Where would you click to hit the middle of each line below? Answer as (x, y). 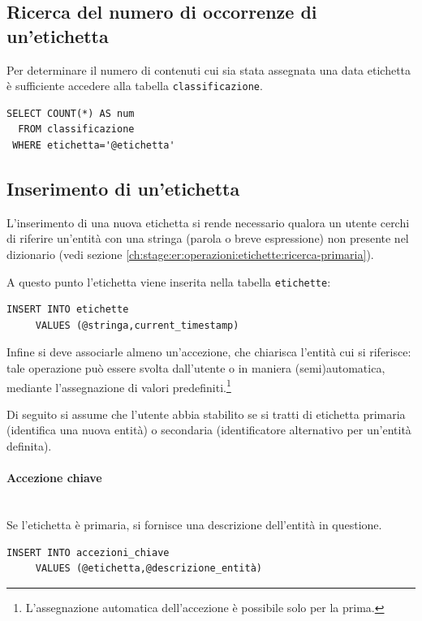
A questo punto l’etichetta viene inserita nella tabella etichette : (169, 281)
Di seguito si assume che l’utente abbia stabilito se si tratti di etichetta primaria (206, 414)
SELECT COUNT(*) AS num (71, 113)
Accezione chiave (54, 478)
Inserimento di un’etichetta (123, 189)
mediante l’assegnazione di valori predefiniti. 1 (119, 386)
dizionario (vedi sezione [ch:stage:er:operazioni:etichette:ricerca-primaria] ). (190, 254)
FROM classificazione (76, 129)
